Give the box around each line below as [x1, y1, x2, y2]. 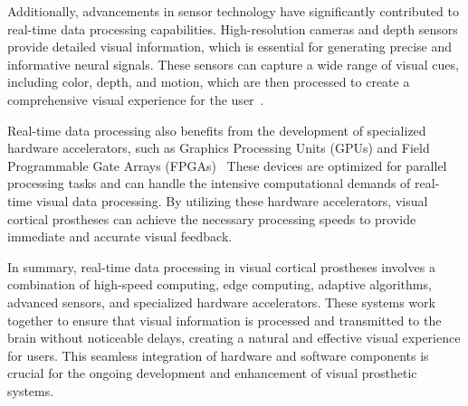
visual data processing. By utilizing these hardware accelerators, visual [35, 191, 428, 210]
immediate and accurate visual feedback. [7, 227, 233, 246]
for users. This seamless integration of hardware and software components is [7, 345, 429, 364]
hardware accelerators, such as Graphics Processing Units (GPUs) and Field [7, 138, 430, 157]
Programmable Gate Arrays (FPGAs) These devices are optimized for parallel [7, 156, 447, 175]
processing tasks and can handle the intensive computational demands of [7, 174, 411, 193]
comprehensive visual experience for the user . [7, 90, 264, 109]
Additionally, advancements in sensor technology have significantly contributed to [7, 2, 459, 20]
